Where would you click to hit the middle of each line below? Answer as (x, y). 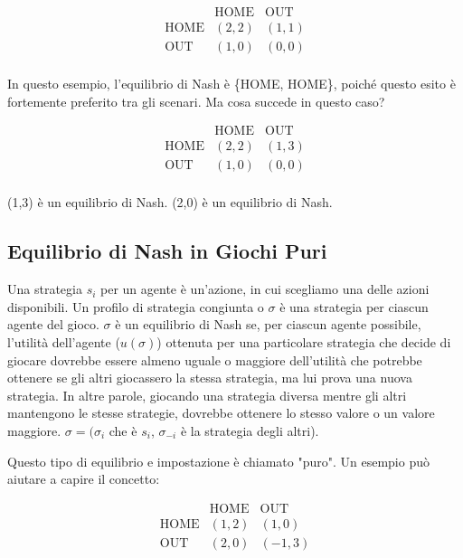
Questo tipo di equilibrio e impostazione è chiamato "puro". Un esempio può (218, 461)
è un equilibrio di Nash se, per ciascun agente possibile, (268, 324)
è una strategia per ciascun (354, 306)
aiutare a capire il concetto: (84, 479)
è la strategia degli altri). (250, 430)
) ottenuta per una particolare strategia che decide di (304, 342)
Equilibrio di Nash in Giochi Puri (167, 251)
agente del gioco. (53, 324)
